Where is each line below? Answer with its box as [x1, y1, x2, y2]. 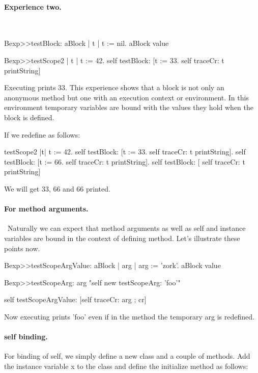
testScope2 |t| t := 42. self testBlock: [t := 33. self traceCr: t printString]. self [4, 146, 246, 157]
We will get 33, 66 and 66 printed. [4, 183, 110, 194]
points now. [4, 243, 40, 253]
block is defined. [4, 112, 54, 122]
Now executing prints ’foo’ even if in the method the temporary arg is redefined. [4, 311, 254, 322]
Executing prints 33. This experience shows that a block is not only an [4, 82, 224, 93]
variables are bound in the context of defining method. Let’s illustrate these [4, 232, 240, 243]
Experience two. [4, 1, 62, 12]
